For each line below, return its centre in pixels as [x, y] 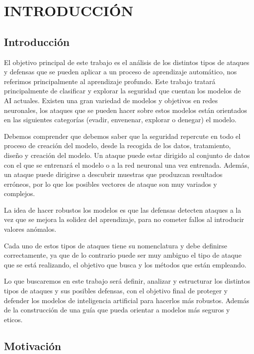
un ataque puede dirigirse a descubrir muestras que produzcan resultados [113, 174]
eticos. [13, 319]
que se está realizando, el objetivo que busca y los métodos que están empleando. [125, 264]
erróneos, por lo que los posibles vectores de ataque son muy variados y [111, 184]
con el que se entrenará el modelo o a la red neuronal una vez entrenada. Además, [127, 165]
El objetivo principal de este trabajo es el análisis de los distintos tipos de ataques [127, 62]
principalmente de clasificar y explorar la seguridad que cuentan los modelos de [123, 91]
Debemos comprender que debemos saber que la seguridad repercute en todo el [122, 136]
